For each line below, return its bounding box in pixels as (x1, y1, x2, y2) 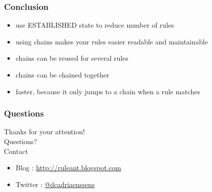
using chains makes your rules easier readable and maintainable (15, 36, 208, 46)
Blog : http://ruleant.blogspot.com (15, 162, 121, 173)
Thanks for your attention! (4, 126, 85, 137)
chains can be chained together (15, 70, 109, 79)
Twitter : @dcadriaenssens (15, 179, 95, 189)
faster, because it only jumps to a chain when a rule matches (15, 86, 200, 96)
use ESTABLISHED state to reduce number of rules (15, 20, 174, 30)
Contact (4, 146, 28, 156)
